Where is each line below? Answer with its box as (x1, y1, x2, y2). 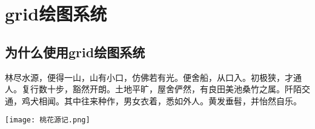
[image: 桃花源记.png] (5, 116, 90, 125)
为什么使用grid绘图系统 (5, 42, 145, 61)
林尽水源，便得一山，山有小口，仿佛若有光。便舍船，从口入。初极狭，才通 (5, 71, 302, 83)
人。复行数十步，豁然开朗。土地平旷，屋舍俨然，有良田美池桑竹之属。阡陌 (5, 83, 302, 95)
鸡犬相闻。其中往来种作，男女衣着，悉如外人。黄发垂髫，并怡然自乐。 (21, 94, 302, 107)
